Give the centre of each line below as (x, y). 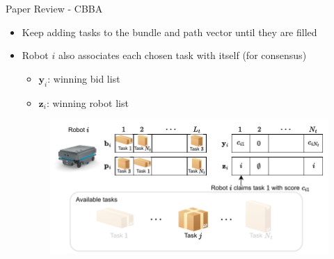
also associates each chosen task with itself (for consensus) (182, 55)
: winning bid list (84, 78)
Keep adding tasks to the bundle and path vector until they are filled (169, 32)
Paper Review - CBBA (54, 8)
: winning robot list (87, 102)
